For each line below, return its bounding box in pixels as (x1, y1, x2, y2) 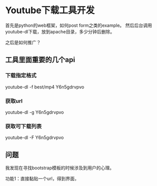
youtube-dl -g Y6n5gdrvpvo (5, 109, 64, 115)
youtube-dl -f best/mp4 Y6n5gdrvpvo (5, 84, 85, 90)
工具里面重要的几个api (5, 56, 75, 64)
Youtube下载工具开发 (5, 5, 95, 16)
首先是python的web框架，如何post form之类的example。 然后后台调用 (5, 22, 152, 28)
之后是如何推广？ (5, 39, 41, 45)
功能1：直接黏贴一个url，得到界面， (5, 175, 80, 182)
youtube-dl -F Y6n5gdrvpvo (5, 134, 64, 141)
